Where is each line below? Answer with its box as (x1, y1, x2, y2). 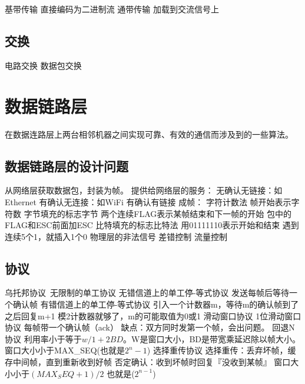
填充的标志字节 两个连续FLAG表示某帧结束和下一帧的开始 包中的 (40, 207, 291, 219)
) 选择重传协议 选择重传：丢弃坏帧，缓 (147, 344, 296, 356)
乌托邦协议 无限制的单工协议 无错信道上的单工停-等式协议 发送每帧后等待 (5, 286, 289, 299)
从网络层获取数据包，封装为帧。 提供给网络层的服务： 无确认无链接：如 (5, 184, 283, 196)
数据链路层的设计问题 (5, 156, 128, 175)
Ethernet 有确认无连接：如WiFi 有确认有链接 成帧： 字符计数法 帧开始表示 (5, 195, 291, 208)
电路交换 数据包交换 (5, 59, 82, 71)
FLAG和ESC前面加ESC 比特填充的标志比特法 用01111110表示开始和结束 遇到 (5, 219, 299, 231)
